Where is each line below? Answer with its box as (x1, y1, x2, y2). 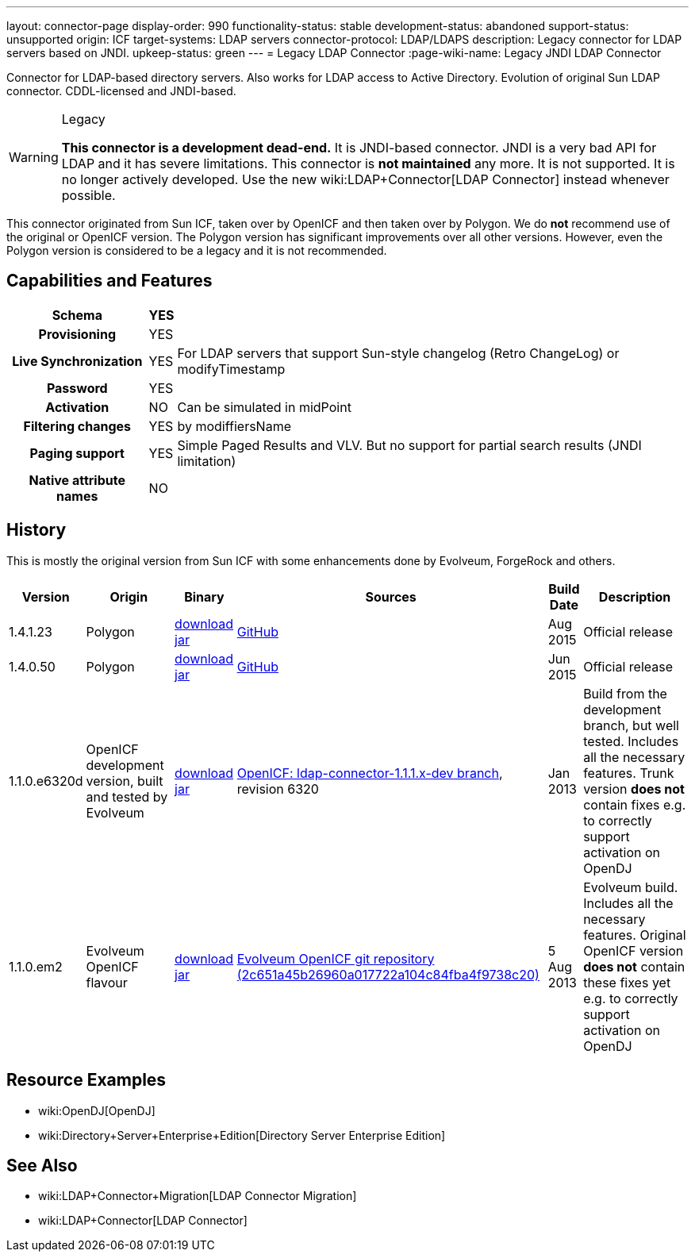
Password (46, 379, 108, 396)
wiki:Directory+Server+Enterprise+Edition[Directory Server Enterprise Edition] (38, 1128, 446, 1142)
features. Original (583, 926, 686, 943)
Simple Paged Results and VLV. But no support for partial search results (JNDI (177, 437, 642, 453)
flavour (86, 974, 128, 991)
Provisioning (38, 325, 116, 342)
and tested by (86, 788, 168, 805)
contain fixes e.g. (583, 796, 686, 813)
